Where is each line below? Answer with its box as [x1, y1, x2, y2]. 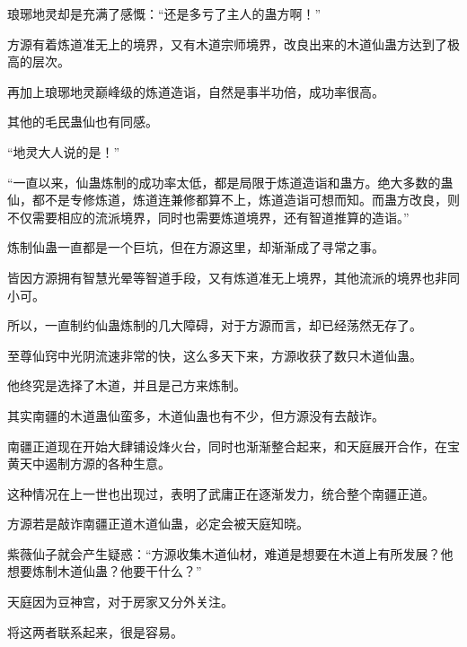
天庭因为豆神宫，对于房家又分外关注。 [7, 592, 233, 611]
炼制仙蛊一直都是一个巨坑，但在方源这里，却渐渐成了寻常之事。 [7, 238, 384, 257]
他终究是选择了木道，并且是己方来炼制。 [7, 376, 246, 395]
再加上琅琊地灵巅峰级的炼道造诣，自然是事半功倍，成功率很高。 [7, 82, 384, 101]
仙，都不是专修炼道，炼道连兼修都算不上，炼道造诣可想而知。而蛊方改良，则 [7, 190, 460, 209]
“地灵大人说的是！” [7, 142, 120, 161]
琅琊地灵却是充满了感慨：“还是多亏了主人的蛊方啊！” [7, 4, 322, 22]
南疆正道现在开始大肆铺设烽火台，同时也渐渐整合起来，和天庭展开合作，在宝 [7, 436, 460, 455]
